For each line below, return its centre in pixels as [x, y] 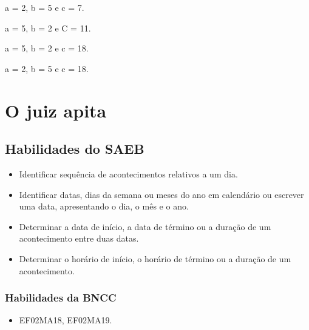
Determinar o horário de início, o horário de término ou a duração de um [155, 258]
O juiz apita [56, 110]
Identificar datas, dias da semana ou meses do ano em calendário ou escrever [161, 194]
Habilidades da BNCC [61, 298]
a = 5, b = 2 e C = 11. [48, 28]
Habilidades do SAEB [75, 149]
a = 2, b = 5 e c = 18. [47, 68]
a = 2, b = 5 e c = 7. [45, 7]
